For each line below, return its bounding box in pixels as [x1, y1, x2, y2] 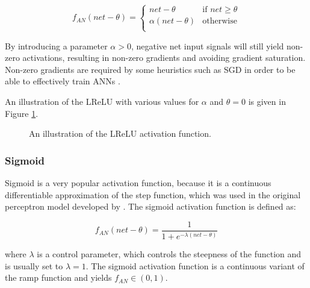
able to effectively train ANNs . [5, 75, 120, 87]
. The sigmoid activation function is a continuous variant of [85, 259, 305, 272]
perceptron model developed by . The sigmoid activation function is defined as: [5, 200, 296, 213]
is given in [248, 95, 286, 107]
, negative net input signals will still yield [131, 39, 284, 52]
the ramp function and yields [5, 271, 112, 284]
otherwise [202, 17, 237, 26]
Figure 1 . [5, 107, 39, 119]
